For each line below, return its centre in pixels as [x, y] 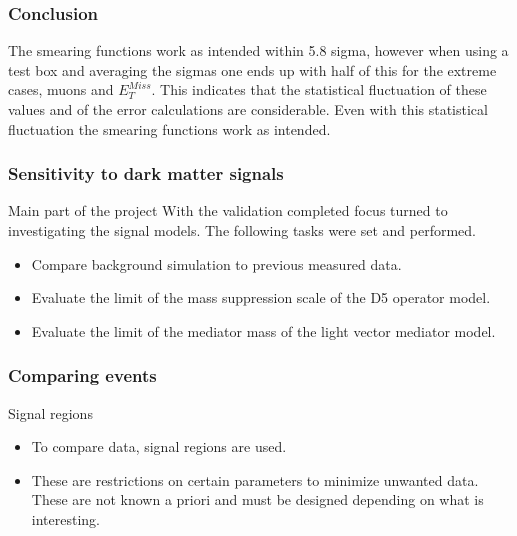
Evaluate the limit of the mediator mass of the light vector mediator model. [263, 330]
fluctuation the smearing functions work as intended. [169, 128]
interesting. [65, 518]
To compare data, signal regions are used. [159, 446]
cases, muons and [61, 89]
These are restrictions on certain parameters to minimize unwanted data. [255, 479]
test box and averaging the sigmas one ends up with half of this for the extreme [252, 69]
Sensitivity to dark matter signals [146, 173]
